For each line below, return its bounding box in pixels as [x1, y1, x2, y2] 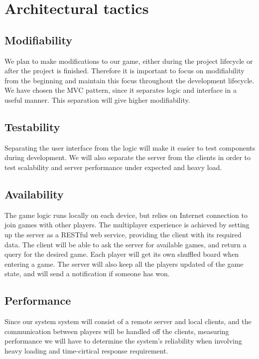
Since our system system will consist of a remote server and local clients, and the [4, 316, 252, 327]
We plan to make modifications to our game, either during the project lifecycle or [4, 55, 253, 66]
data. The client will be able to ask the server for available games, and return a [4, 239, 247, 249]
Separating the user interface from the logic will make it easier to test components [4, 142, 256, 153]
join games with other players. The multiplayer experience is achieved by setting [4, 219, 250, 230]
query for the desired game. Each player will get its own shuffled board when [4, 249, 239, 259]
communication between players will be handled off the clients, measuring [4, 326, 229, 336]
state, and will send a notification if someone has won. [4, 268, 170, 279]
